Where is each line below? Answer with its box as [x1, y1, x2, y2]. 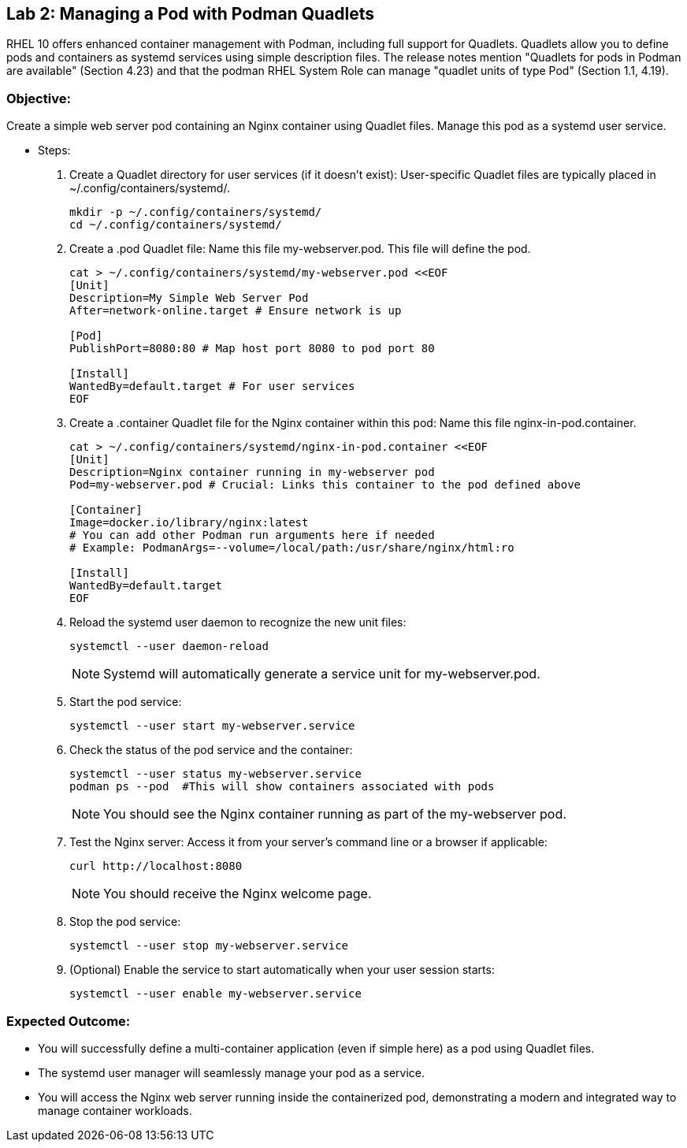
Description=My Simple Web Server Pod [69, 292, 309, 305]
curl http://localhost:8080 [69, 860, 243, 873]
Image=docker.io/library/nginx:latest [69, 516, 309, 529]
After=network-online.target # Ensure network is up [69, 304, 402, 318]
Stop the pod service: [69, 915, 181, 929]
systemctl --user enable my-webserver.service [69, 987, 362, 1001]
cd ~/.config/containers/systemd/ [69, 218, 282, 232]
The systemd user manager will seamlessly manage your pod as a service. [38, 1065, 425, 1079]
